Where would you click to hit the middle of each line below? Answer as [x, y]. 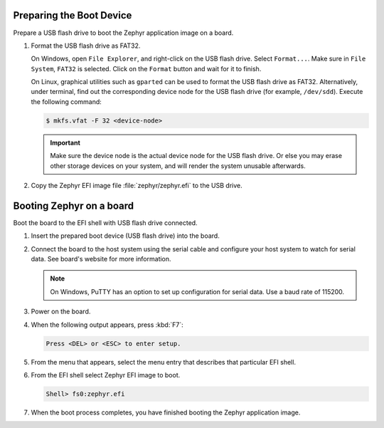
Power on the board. [61, 312]
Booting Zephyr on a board [74, 205]
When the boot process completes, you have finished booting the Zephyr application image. [166, 412]
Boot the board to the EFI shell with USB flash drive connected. [106, 223]
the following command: [66, 101]
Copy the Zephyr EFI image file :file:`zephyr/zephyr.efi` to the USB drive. [137, 186]
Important [65, 142]
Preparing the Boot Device [73, 15]
